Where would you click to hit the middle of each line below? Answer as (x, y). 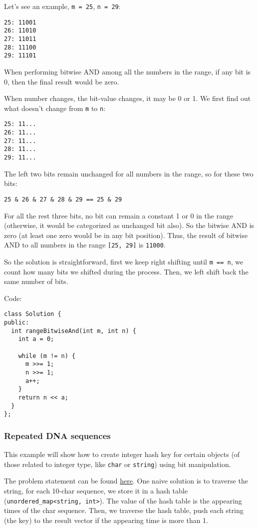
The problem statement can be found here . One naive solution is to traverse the (126, 481)
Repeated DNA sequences (57, 435)
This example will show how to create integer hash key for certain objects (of (122, 454)
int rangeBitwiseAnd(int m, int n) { (74, 331)
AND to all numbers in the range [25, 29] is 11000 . (85, 245)
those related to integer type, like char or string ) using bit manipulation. (118, 464)
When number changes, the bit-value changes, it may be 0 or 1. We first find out (128, 98)
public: (17, 323)
